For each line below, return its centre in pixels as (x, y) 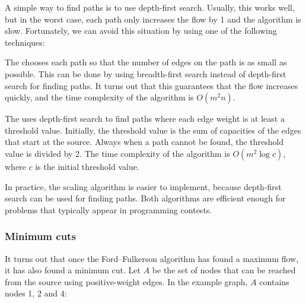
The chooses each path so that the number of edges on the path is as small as (146, 62)
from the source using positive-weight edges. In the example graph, (126, 281)
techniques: (25, 42)
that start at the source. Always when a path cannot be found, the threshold (144, 142)
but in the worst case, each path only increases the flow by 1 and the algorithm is (153, 19)
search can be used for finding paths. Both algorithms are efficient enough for (145, 198)
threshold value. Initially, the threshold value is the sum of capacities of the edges (153, 130)
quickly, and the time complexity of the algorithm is (99, 97)
